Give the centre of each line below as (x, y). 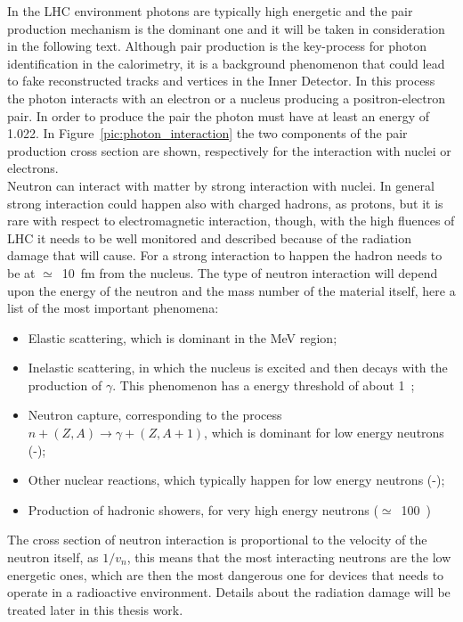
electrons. (33, 168)
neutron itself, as (53, 557)
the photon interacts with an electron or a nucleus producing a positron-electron (227, 98)
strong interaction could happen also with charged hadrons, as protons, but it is (225, 203)
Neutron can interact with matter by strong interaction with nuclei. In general (221, 185)
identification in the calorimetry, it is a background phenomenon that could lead (226, 63)
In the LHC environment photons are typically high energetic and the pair (210, 11)
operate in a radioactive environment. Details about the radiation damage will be (229, 592)
